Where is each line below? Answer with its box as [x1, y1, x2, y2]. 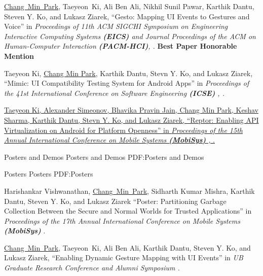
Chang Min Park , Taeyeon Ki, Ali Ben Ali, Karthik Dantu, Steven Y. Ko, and [4, 242, 251, 253]
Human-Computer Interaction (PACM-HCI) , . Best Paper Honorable [4, 41, 237, 51]
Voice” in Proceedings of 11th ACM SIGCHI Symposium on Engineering [4, 21, 228, 31]
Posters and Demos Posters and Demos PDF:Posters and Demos [4, 151, 204, 162]
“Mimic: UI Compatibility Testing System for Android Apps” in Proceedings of [4, 78, 249, 88]
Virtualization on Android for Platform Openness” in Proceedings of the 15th [4, 124, 243, 135]
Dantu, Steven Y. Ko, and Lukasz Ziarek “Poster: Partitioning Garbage [4, 195, 227, 206]
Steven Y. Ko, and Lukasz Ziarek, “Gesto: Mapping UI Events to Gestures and [4, 11, 250, 21]
